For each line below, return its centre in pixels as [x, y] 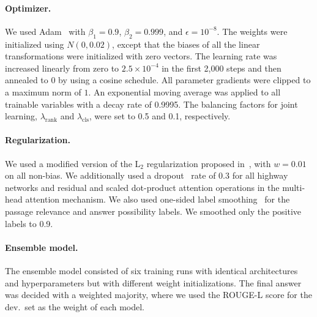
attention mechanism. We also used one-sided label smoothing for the [158, 199]
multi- [294, 187]
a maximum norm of [43, 91]
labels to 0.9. [29, 223]
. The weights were [252, 31]
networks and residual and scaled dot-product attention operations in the [142, 187]
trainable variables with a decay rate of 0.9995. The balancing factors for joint [151, 104]
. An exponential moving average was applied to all [185, 91]
